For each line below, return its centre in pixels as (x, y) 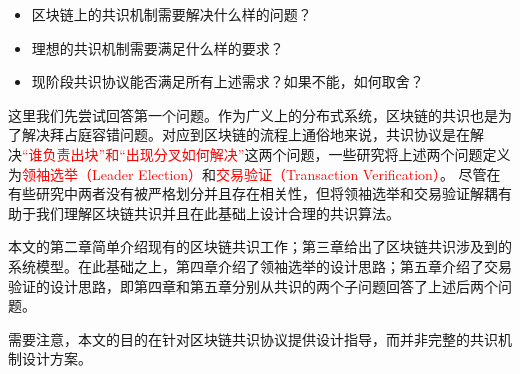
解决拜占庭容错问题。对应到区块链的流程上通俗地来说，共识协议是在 (245, 134)
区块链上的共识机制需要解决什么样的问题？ (171, 14)
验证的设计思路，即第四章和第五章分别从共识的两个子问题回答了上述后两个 (253, 285)
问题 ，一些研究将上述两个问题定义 (398, 153)
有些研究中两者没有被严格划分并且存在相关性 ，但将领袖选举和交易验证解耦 (253, 193)
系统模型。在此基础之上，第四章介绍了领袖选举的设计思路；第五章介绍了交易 (260, 265)
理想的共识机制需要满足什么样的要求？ (157, 47)
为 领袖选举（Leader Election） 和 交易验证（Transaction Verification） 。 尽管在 (254, 173)
